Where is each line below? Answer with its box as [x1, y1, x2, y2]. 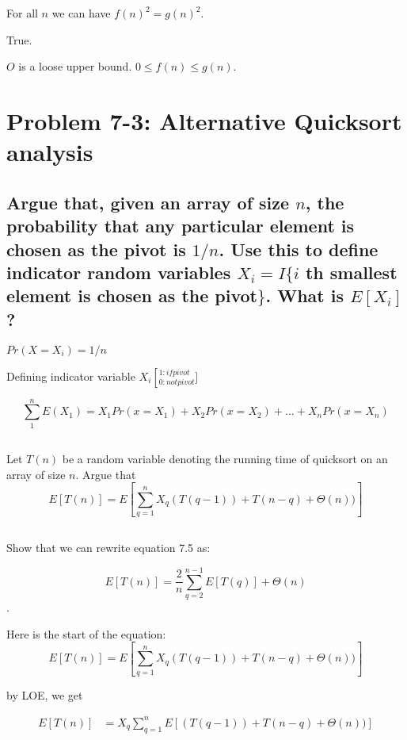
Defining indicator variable [6, 367, 135, 384]
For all [6, 5, 38, 21]
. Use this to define [219, 236, 378, 261]
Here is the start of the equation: [6, 625, 166, 642]
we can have [51, 5, 111, 21]
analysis [6, 136, 93, 168]
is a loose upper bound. [18, 58, 132, 75]
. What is [265, 283, 344, 308]
